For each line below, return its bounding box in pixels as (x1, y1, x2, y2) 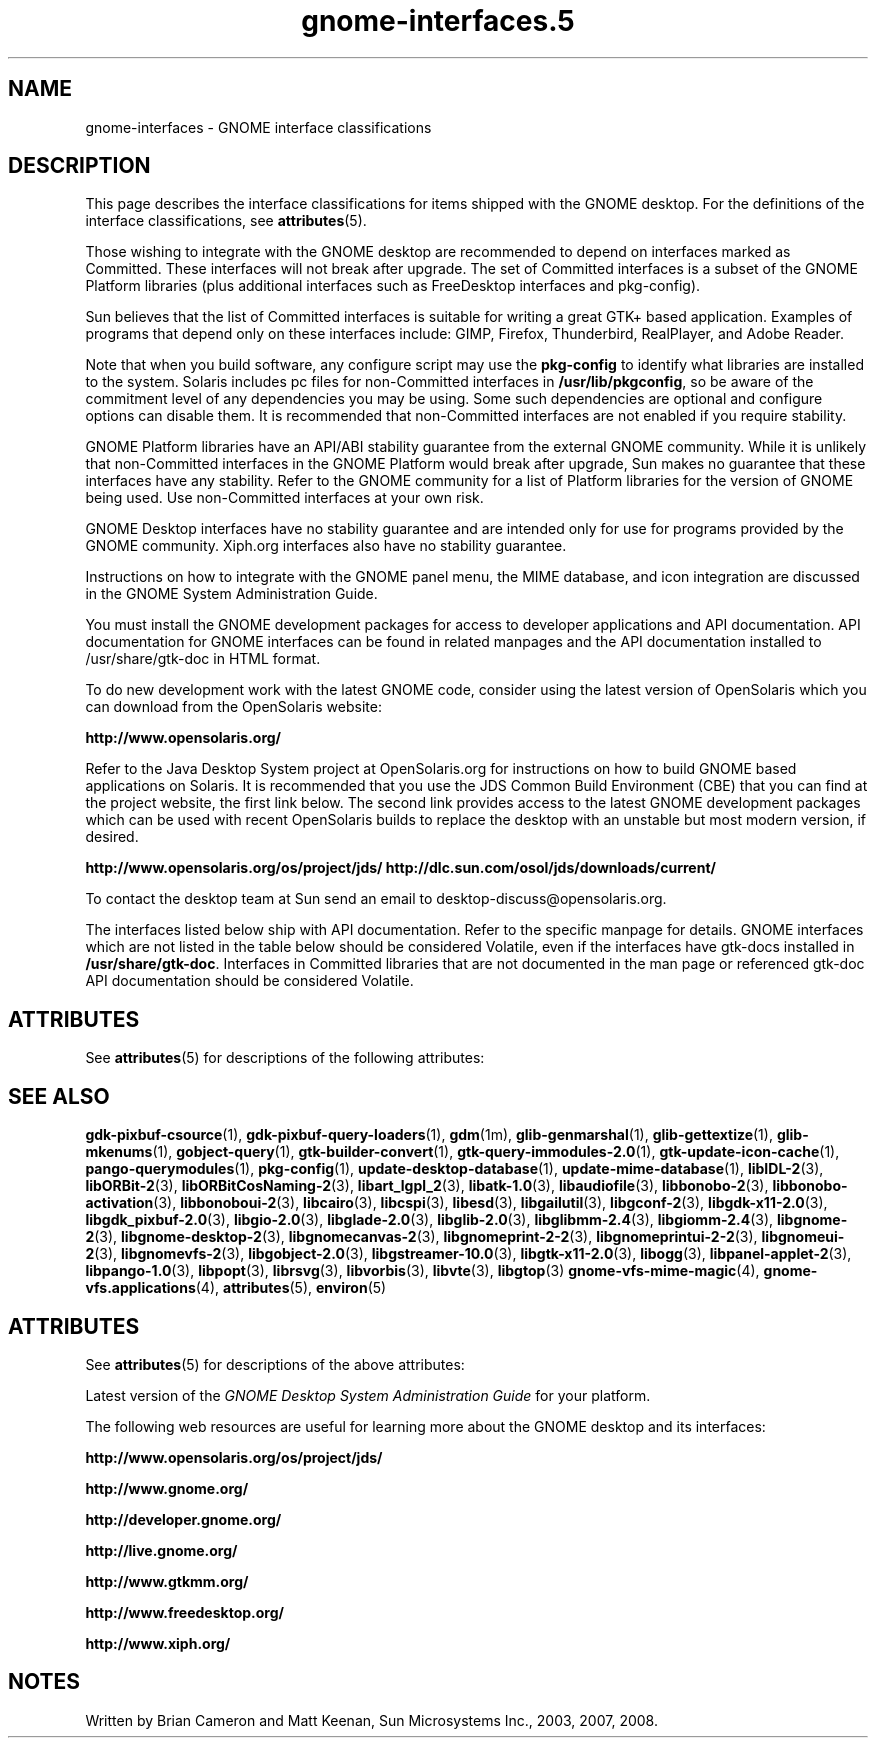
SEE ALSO (8, 1083, 110, 1109)
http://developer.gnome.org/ (85, 1510, 282, 1528)
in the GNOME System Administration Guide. (85, 585, 378, 603)
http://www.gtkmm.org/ (85, 1572, 249, 1590)
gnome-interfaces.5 (301, 4, 575, 38)
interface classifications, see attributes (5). (85, 212, 367, 230)
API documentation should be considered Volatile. (85, 972, 414, 990)
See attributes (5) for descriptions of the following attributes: (85, 1049, 485, 1067)
